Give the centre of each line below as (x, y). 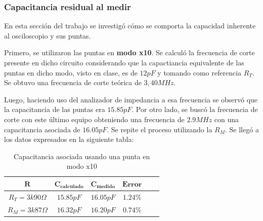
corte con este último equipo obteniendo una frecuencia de (94, 119)
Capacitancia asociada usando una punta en (82, 156)
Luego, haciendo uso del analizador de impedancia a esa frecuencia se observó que (131, 99)
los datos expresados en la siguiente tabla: (69, 139)
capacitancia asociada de (42, 129)
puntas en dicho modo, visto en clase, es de (71, 72)
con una (226, 119)
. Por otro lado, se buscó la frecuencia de (195, 109)
